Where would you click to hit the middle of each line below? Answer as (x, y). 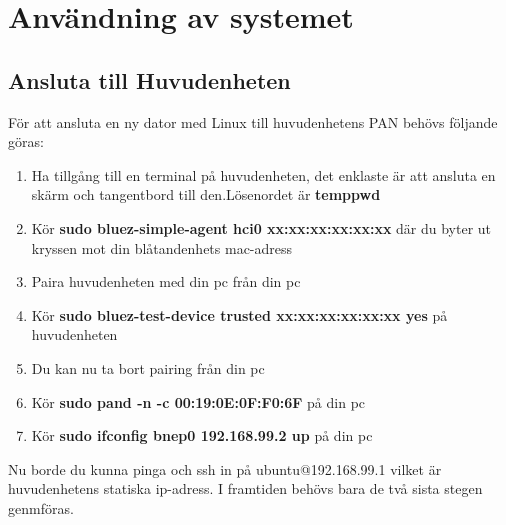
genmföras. (41, 507)
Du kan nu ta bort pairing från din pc (148, 367)
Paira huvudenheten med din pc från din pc (166, 281)
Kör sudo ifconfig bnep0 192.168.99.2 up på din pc (202, 435)
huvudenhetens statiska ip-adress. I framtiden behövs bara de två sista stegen (245, 488)
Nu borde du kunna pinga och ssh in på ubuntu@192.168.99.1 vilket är (225, 468)
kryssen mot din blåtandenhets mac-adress (162, 247)
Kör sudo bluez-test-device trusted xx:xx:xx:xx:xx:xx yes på (239, 314)
